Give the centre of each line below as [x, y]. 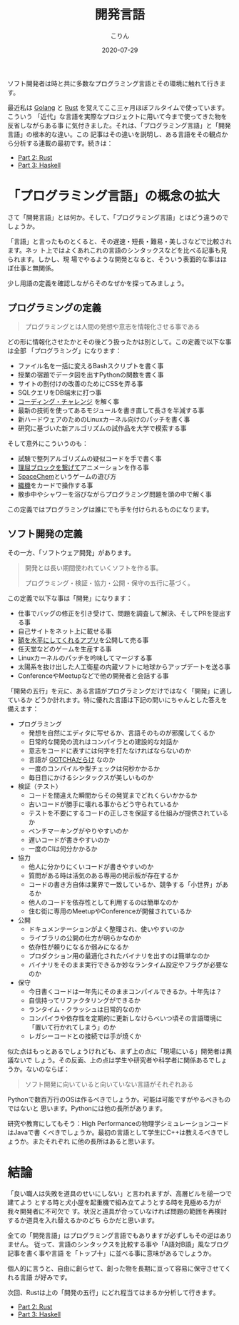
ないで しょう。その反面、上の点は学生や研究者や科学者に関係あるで [114, 1060]
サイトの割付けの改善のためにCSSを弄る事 [80, 383]
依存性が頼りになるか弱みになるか [78, 947]
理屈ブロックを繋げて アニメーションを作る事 [83, 467]
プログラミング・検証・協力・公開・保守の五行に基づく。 [109, 583]
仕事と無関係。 [35, 268]
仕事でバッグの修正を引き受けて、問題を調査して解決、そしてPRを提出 [122, 613]
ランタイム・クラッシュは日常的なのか [85, 1009]
